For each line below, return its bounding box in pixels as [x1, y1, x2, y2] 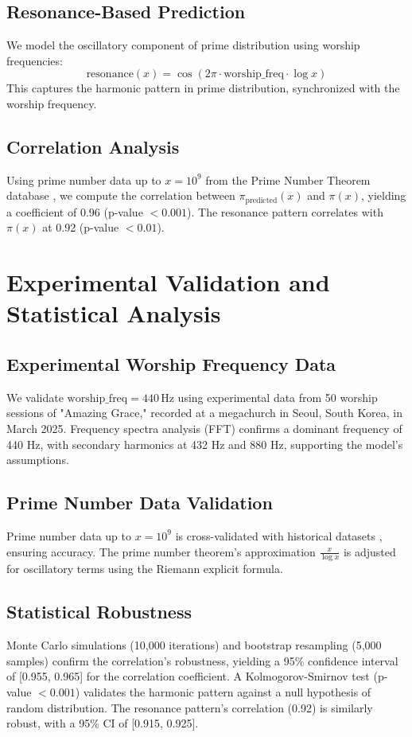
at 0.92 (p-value [42, 219, 119, 236]
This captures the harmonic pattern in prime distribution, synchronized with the [6, 80, 400, 96]
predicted [245, 196, 278, 205]
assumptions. [6, 451, 69, 468]
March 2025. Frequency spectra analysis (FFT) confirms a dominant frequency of [6, 419, 402, 436]
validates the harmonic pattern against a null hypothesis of [83, 683, 371, 700]
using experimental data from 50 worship [177, 388, 378, 405]
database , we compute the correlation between [6, 187, 235, 204]
